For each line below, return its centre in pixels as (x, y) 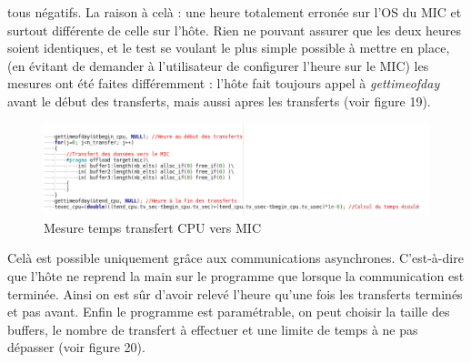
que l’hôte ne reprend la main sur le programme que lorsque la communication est (236, 276)
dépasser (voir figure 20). (76, 347)
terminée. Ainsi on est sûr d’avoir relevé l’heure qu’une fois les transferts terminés (235, 293)
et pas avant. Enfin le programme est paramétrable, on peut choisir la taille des (229, 312)
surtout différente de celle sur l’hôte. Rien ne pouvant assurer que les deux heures (235, 30)
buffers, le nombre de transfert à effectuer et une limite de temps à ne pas (213, 329)
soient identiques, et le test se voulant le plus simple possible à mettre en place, (229, 48)
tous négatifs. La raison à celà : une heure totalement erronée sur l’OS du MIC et (235, 12)
